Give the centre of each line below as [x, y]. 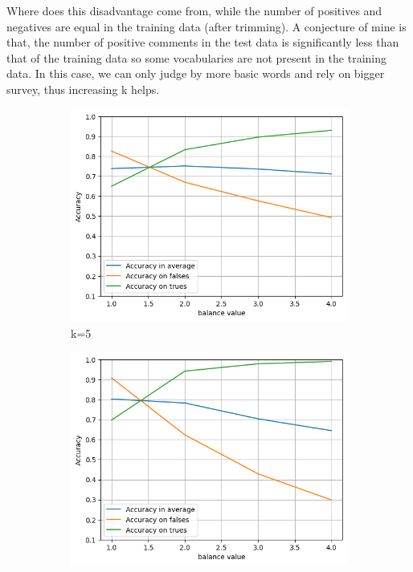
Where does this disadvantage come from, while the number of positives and [194, 10]
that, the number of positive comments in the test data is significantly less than [203, 42]
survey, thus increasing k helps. [83, 89]
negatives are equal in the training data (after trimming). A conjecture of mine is [206, 26]
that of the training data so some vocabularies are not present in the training [197, 57]
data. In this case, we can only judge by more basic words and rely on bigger [196, 73]
